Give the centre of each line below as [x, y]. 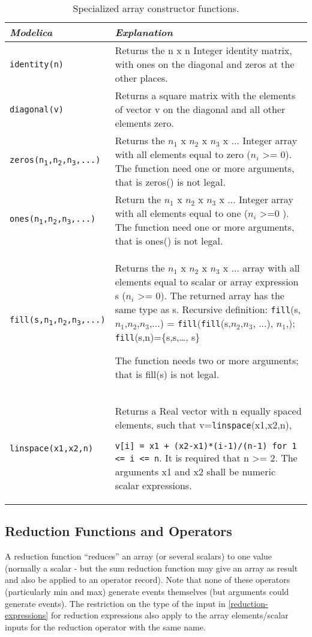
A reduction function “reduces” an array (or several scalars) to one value [139, 556]
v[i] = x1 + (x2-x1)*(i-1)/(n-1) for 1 [206, 446]
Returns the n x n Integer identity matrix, [203, 50]
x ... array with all [261, 268]
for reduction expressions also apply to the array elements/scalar [169, 615]
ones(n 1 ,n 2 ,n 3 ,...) [53, 220]
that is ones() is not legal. [169, 241]
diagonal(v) [37, 109]
